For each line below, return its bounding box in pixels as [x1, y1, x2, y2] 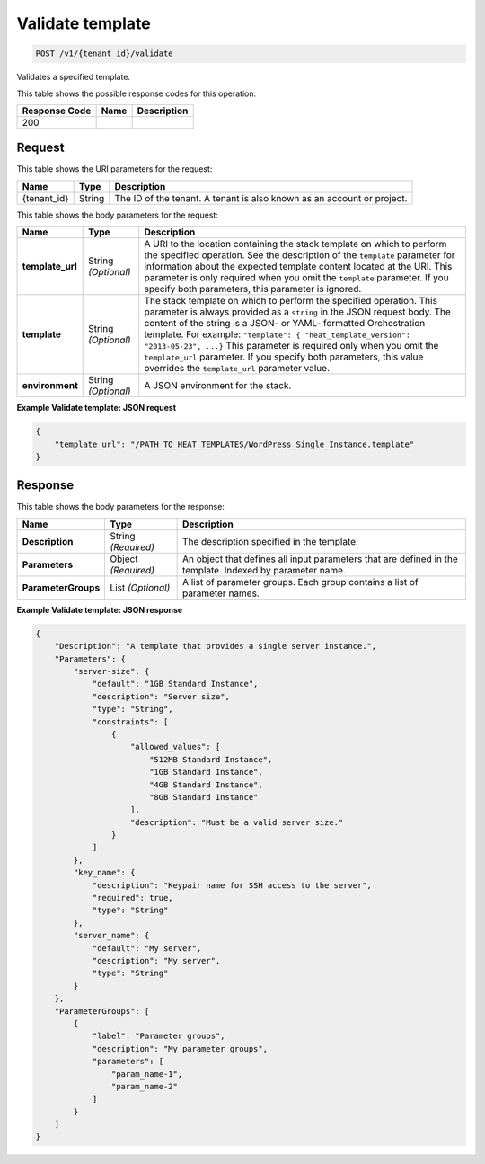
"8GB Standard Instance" [148, 792, 259, 802]
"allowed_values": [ [130, 742, 221, 752]
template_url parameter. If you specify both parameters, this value [144, 351, 424, 363]
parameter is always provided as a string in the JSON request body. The [144, 306, 451, 318]
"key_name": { [73, 867, 136, 878]
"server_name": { [73, 930, 150, 941]
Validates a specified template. [16, 72, 130, 83]
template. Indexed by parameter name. [181, 564, 346, 576]
